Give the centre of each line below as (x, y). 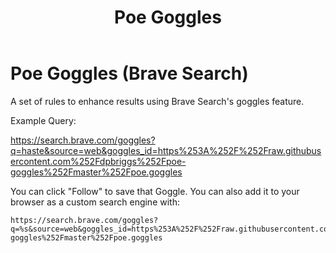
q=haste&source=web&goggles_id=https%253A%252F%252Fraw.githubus (166, 150)
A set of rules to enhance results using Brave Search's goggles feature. (157, 101)
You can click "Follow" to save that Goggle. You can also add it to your (155, 191)
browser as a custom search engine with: (95, 202)
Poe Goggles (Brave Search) (129, 73)
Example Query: (43, 120)
